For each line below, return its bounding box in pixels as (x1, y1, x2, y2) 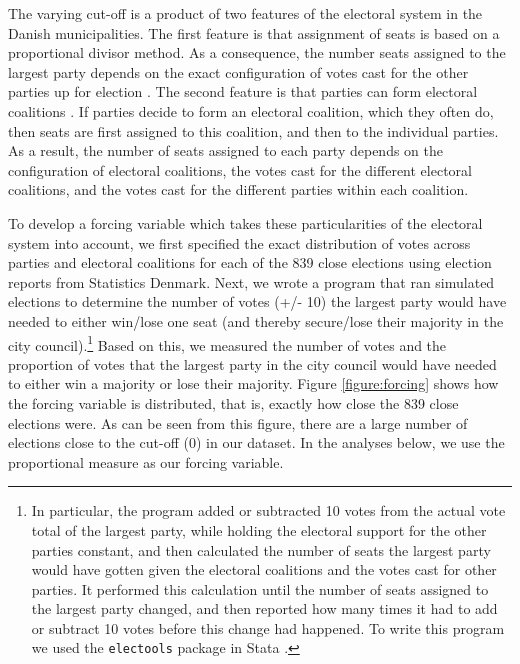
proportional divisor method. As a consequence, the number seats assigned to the (8, 42, 506, 63)
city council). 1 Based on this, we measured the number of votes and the (8, 331, 447, 355)
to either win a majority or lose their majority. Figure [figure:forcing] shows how (8, 373, 499, 394)
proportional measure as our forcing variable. (8, 451, 284, 472)
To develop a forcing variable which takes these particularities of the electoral (8, 212, 483, 233)
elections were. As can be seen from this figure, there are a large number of (8, 412, 468, 433)
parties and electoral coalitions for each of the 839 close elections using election (8, 252, 492, 273)
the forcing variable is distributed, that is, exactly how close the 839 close (8, 392, 459, 413)
